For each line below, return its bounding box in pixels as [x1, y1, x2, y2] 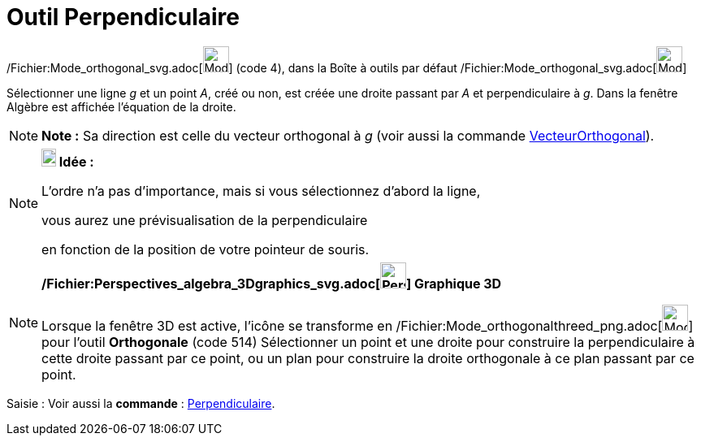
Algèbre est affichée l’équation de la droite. [6, 99, 236, 114]
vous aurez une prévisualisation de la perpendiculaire [41, 211, 368, 228]
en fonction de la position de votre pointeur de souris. [41, 240, 370, 258]
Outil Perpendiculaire [6, 3, 240, 31]
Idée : [58, 153, 94, 170]
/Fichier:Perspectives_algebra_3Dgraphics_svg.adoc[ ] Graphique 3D [41, 275, 502, 292]
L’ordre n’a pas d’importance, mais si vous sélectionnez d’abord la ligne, [41, 182, 481, 199]
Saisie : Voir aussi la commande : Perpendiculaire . [6, 396, 275, 410]
